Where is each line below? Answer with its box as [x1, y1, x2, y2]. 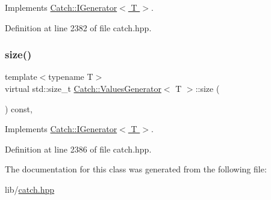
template [5, 70, 37, 83]
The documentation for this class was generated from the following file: [5, 163, 267, 175]
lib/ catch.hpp [5, 183, 55, 195]
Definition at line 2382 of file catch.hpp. [5, 21, 152, 34]
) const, [5, 102, 33, 115]
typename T [48, 70, 93, 83]
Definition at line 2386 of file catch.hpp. [5, 142, 152, 155]
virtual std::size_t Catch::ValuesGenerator [5, 82, 161, 94]
